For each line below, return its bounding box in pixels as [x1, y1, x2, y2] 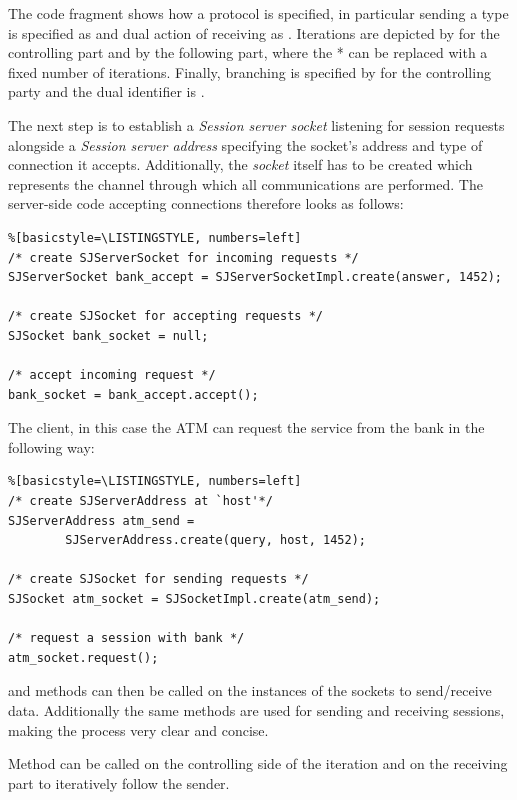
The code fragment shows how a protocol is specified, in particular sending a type [8, 3, 509, 23]
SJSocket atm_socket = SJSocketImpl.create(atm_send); [8, 592, 381, 607]
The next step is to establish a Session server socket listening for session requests [8, 114, 505, 135]
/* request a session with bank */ [8, 631, 245, 646]
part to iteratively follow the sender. [8, 772, 230, 793]
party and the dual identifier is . [8, 81, 205, 102]
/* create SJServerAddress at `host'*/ [8, 494, 273, 509]
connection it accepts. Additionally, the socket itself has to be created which [8, 154, 473, 175]
